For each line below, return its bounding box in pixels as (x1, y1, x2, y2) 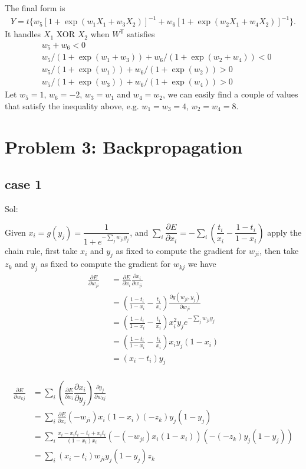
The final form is (5, 2, 65, 14)
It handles (5, 28, 41, 40)
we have (187, 258, 216, 270)
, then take (259, 244, 299, 256)
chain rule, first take (5, 244, 78, 256)
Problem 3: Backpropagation (5, 134, 243, 158)
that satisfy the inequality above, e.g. (5, 99, 139, 112)
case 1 (5, 175, 42, 193)
